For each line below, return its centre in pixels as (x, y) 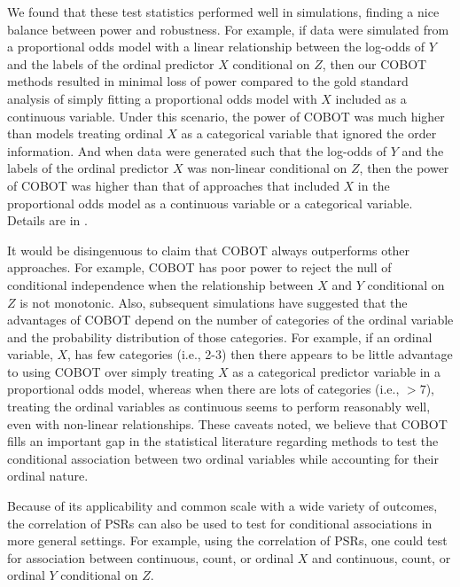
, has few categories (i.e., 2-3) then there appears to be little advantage (260, 354)
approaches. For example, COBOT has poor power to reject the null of (199, 267)
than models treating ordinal (85, 133)
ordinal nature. (48, 476)
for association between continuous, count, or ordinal (151, 557)
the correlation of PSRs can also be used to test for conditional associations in (220, 523)
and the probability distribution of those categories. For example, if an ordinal (220, 337)
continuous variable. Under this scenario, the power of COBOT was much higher (226, 116)
